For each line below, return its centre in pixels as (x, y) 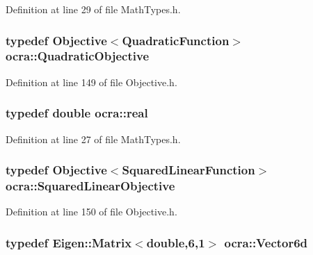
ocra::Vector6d (266, 242)
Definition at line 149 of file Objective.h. (91, 82)
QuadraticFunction (176, 40)
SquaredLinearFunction (188, 170)
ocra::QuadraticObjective (77, 56)
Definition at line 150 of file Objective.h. (91, 212)
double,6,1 (176, 242)
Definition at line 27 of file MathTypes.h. (93, 139)
